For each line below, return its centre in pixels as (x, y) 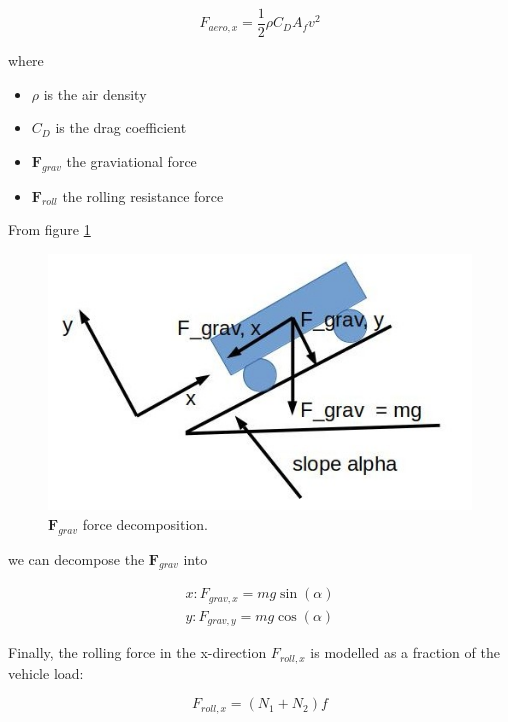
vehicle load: (46, 672)
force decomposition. (145, 523)
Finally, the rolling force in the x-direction (137, 652)
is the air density (95, 93)
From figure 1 (49, 229)
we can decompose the (76, 558)
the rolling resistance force (143, 195)
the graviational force (131, 160)
